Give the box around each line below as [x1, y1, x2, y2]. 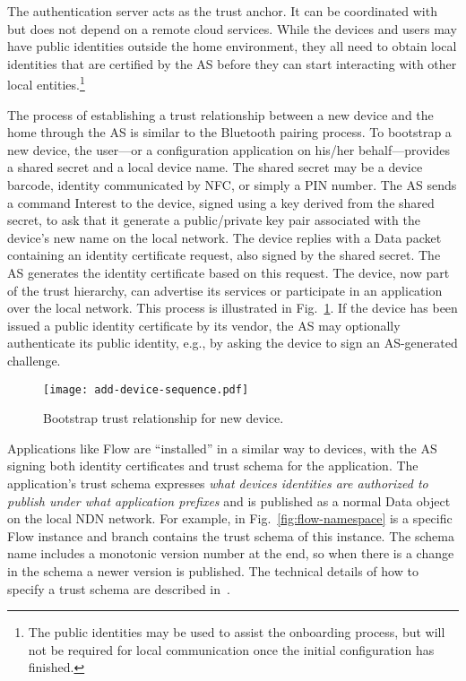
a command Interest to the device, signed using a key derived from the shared [7, 193, 435, 211]
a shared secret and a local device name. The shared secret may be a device [7, 158, 423, 177]
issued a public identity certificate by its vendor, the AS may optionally [7, 315, 401, 334]
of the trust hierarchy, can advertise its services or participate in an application [7, 280, 443, 299]
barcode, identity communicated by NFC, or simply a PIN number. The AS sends [7, 176, 457, 194]
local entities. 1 [7, 73, 85, 94]
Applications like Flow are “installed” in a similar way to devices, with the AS [7, 438, 437, 457]
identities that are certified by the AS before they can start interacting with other [7, 54, 457, 73]
